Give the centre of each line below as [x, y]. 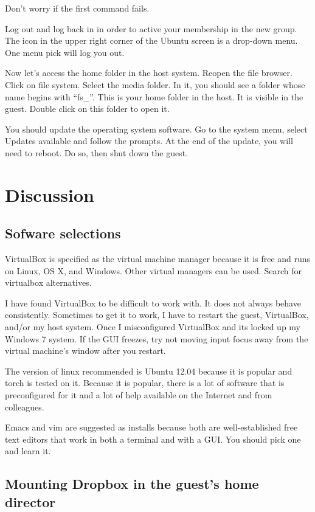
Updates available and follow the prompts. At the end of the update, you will [149, 141]
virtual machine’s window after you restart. [85, 351]
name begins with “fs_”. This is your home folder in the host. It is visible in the [154, 96]
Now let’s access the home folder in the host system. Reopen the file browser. [149, 73]
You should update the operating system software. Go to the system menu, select [156, 129]
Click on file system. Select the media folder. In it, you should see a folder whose [155, 84]
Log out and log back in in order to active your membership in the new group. [151, 28]
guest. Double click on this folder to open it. [87, 109]
